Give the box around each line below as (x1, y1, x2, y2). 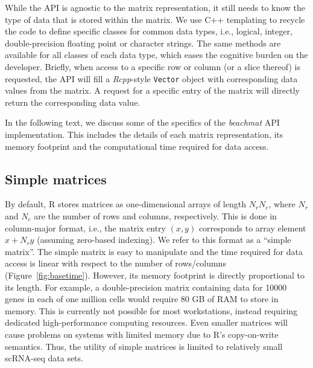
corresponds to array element (198, 221, 306, 234)
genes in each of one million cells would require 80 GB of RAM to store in (5, 292, 279, 305)
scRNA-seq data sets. (5, 352, 83, 364)
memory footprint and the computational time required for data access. (5, 140, 269, 152)
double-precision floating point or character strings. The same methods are (5, 36, 281, 49)
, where (268, 198, 296, 210)
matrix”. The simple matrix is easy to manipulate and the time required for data (5, 245, 303, 257)
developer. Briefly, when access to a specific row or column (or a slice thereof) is (5, 60, 300, 73)
